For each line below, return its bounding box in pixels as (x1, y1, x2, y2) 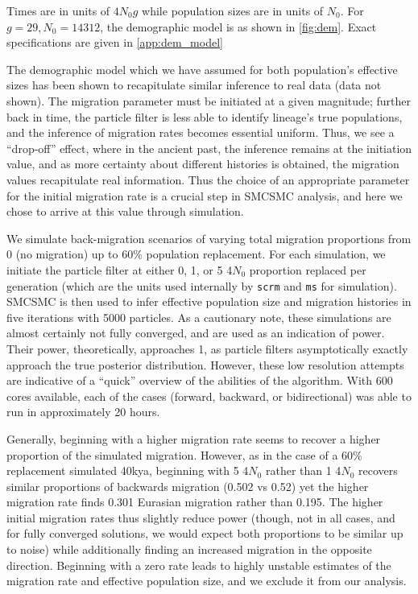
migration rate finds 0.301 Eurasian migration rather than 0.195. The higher (6, 493, 383, 510)
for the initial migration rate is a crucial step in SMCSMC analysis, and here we (6, 187, 403, 204)
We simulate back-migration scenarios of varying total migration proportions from (6, 229, 412, 246)
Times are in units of (6, 2, 110, 19)
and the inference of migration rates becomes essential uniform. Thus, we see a (6, 124, 395, 141)
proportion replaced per (249, 261, 366, 278)
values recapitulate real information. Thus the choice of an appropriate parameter (6, 171, 410, 188)
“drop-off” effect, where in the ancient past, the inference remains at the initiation (6, 139, 412, 156)
